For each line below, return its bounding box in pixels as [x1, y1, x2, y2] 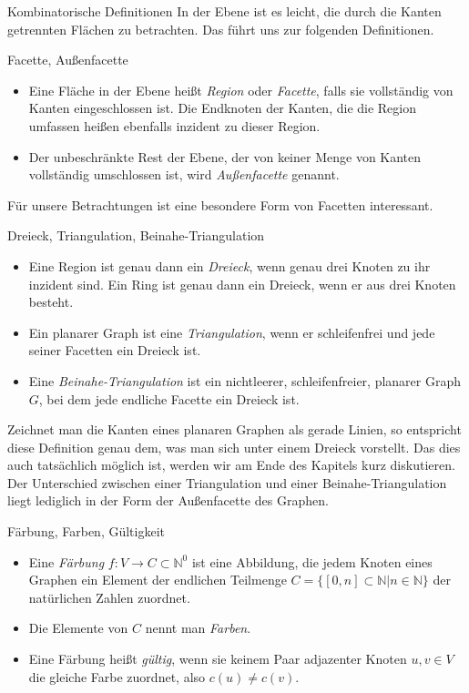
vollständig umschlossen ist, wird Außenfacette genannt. [28, 165, 340, 184]
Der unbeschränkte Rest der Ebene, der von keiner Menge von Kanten [28, 147, 422, 166]
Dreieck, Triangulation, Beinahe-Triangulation [7, 226, 265, 245]
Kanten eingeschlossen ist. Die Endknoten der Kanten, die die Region [28, 98, 417, 117]
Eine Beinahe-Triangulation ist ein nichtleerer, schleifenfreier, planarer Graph [28, 371, 461, 390]
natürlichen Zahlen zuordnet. [28, 587, 190, 606]
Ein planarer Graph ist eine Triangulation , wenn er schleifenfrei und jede [28, 322, 435, 341]
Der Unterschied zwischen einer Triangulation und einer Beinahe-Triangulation [7, 473, 447, 492]
